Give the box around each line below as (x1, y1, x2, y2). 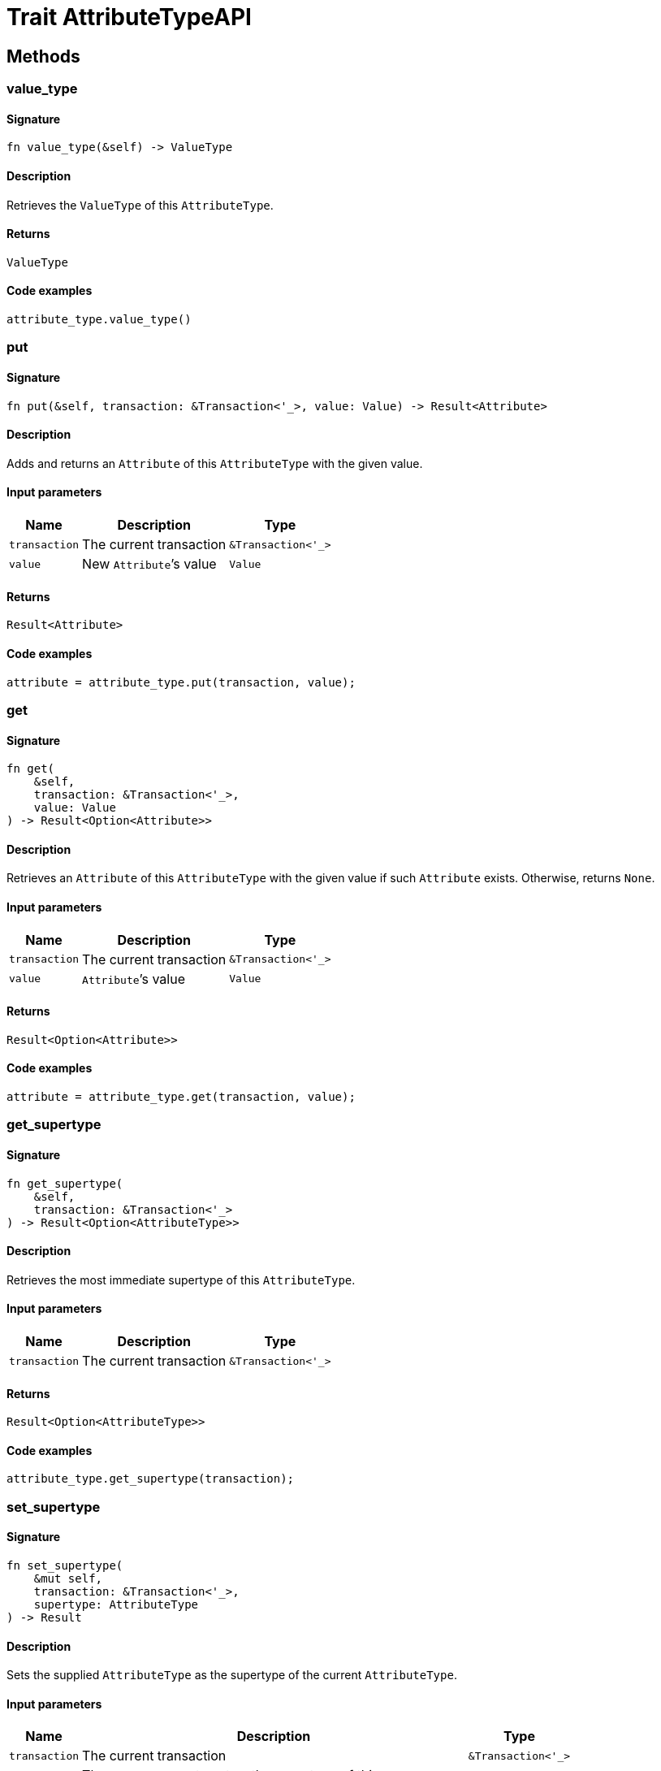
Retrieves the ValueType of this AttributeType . (6, 197, 274, 212)
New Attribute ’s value (82, 556, 217, 573)
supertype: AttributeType (33, 1598, 199, 1612)
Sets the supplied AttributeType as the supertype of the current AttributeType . (6, 1668, 457, 1682)
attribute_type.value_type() (6, 313, 192, 327)
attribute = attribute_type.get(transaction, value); (6, 1089, 356, 1103)
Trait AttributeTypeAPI (6, 3, 252, 31)
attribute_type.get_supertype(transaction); (6, 1472, 295, 1486)
